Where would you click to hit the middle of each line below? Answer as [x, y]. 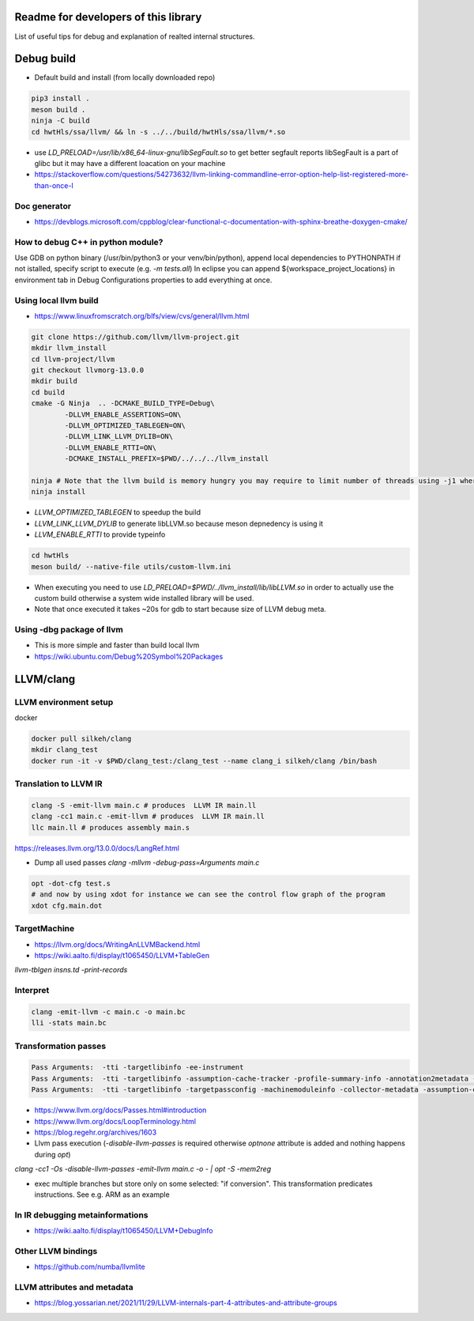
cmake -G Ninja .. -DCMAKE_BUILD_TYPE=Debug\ [123, 404]
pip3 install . [60, 98]
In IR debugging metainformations [81, 1215]
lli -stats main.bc [69, 1023]
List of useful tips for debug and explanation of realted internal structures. [135, 36]
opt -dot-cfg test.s [71, 884]
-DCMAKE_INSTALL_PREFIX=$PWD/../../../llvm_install [167, 459]
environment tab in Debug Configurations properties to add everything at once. [143, 280]
